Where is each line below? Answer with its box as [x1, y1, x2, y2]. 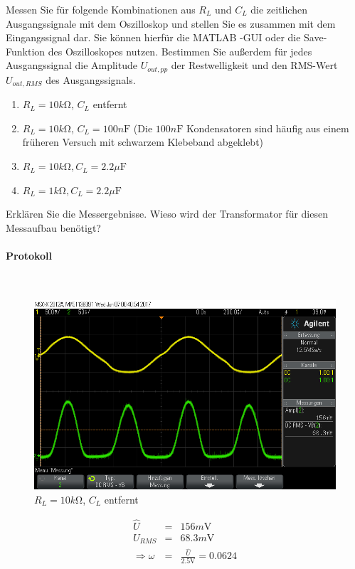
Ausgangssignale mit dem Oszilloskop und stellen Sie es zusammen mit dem [6, 16, 336, 31]
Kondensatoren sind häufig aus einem [186, 120, 349, 135]
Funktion [6, 43, 46, 58]
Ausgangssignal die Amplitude [6, 58, 137, 73]
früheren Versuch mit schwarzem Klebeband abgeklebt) [22, 134, 264, 149]
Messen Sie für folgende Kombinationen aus [6, 2, 196, 16]
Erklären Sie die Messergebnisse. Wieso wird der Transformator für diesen [6, 206, 328, 221]
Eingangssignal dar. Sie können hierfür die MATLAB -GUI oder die [6, 30, 301, 45]
